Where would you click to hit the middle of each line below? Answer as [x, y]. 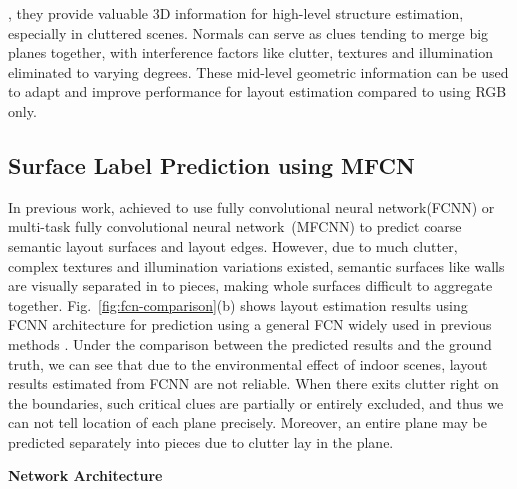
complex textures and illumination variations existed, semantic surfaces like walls [256, 265]
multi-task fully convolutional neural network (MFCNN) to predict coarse [235, 226]
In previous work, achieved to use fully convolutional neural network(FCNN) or [251, 206]
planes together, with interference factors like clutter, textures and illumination [251, 52]
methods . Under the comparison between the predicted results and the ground [250, 343]
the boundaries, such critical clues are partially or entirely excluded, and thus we [256, 402]
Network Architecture [85, 475]
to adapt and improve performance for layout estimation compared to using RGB [257, 91]
